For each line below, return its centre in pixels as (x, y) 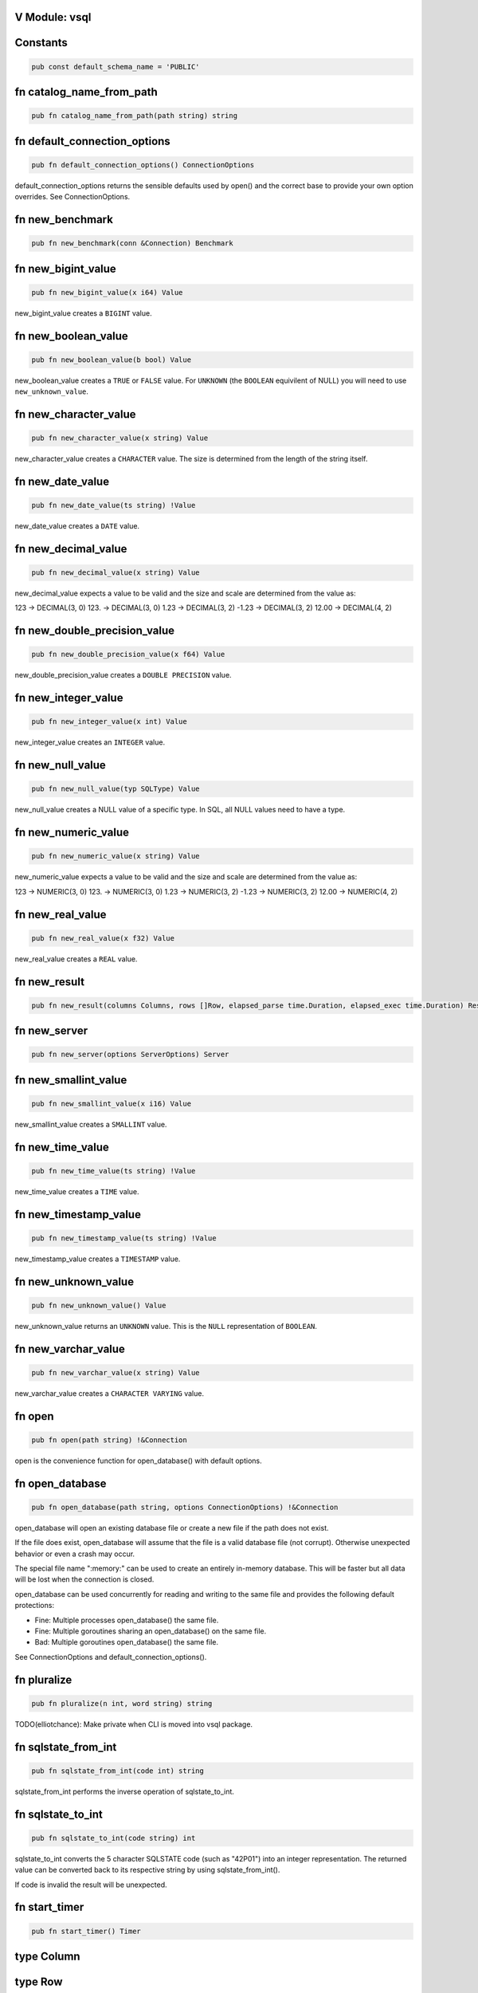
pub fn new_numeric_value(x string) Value (116, 856)
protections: (35, 1606)
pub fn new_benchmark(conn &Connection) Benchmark (133, 244)
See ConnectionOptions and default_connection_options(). (111, 1657)
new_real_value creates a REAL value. (76, 959)
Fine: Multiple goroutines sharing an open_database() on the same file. (151, 1631)
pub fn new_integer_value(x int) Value (109, 722)
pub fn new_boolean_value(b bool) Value (111, 360)
